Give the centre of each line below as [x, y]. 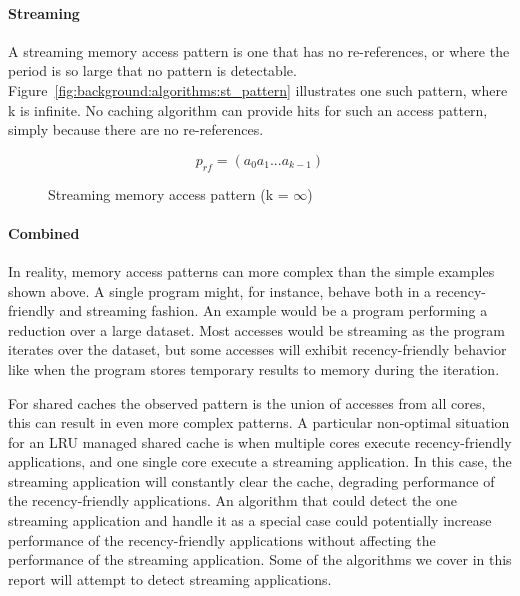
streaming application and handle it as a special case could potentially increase [250, 520]
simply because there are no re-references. [136, 129]
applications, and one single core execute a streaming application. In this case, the [260, 461]
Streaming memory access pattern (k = [168, 193]
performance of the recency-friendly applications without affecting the [222, 539]
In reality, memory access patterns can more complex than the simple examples [251, 270]
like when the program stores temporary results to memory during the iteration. [254, 368]
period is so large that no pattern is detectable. [152, 70]
